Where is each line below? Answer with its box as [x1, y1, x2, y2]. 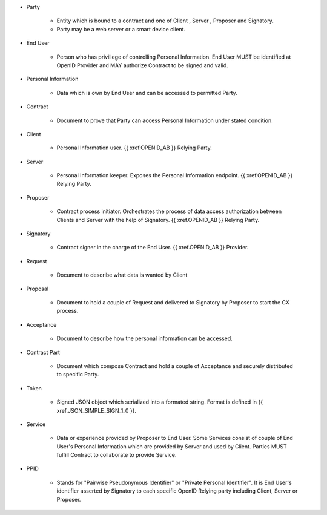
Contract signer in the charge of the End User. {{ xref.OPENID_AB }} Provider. [56, 244, 249, 251]
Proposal [26, 285, 48, 292]
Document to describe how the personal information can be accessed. [56, 335, 233, 342]
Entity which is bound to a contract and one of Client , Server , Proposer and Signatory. [56, 17, 274, 24]
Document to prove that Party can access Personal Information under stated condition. [56, 117, 274, 124]
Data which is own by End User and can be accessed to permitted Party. [56, 89, 237, 96]
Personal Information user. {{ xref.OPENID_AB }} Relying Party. [56, 144, 212, 151]
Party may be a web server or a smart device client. [56, 25, 186, 33]
